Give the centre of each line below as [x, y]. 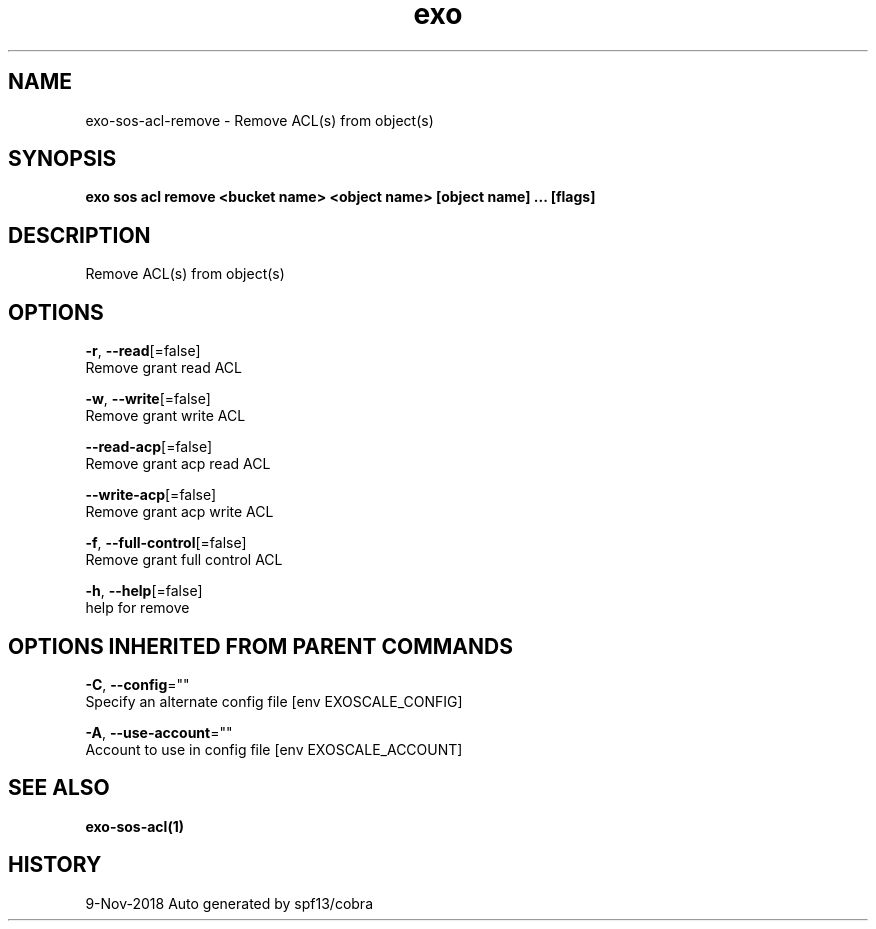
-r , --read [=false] [143, 351]
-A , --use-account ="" [159, 732]
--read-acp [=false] [149, 447]
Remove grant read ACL [163, 368]
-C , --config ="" [137, 684]
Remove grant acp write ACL [179, 512]
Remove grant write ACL [165, 416]
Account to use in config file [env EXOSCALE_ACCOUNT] [274, 749]
